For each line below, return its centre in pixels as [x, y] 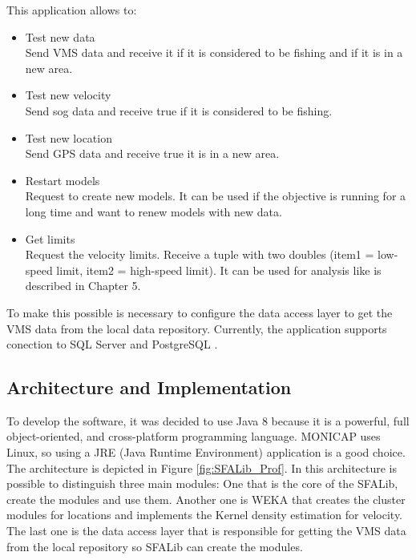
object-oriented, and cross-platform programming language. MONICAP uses [194, 436]
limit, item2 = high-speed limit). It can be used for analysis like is [219, 270]
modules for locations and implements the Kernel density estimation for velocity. [205, 515]
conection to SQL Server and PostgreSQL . [112, 344]
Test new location [69, 137]
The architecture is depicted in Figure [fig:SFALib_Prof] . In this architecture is [202, 467]
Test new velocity [68, 95]
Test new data [60, 36]
